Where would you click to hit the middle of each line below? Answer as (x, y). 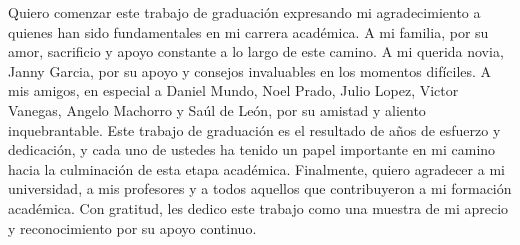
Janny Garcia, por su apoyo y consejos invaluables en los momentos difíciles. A (250, 70)
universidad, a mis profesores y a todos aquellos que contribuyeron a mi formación (260, 188)
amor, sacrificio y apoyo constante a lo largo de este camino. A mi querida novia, (256, 51)
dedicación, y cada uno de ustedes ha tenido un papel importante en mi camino (252, 149)
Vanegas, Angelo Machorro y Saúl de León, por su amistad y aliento (217, 109)
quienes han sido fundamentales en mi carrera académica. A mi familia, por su (248, 31)
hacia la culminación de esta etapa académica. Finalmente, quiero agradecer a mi (256, 168)
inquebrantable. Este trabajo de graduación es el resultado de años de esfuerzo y (254, 129)
